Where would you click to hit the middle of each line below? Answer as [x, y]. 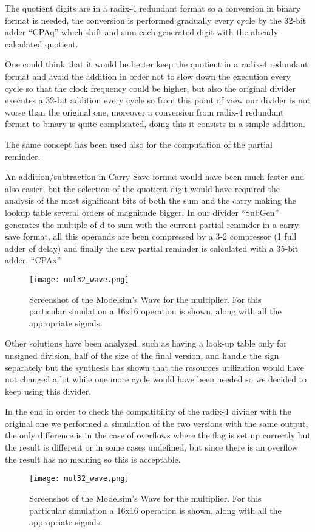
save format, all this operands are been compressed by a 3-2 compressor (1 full [151, 236]
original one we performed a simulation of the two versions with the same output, [157, 423]
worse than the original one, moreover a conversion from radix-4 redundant [144, 112]
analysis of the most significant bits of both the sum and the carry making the [151, 200]
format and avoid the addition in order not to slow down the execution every [148, 76]
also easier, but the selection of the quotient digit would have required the [143, 188]
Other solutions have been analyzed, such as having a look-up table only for [146, 343]
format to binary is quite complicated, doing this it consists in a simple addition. [155, 124]
